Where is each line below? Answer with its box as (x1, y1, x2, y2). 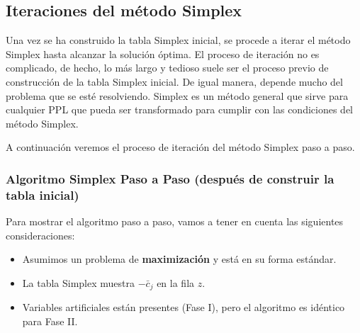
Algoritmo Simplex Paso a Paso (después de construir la (6, 169, 334, 187)
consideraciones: (6, 227, 75, 242)
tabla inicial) (6, 186, 79, 203)
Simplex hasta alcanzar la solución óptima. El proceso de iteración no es (6, 46, 320, 61)
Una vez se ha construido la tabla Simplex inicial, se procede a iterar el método (6, 33, 351, 47)
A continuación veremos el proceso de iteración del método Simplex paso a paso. (6, 140, 355, 154)
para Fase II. (22, 313, 78, 328)
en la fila (157, 275, 195, 290)
